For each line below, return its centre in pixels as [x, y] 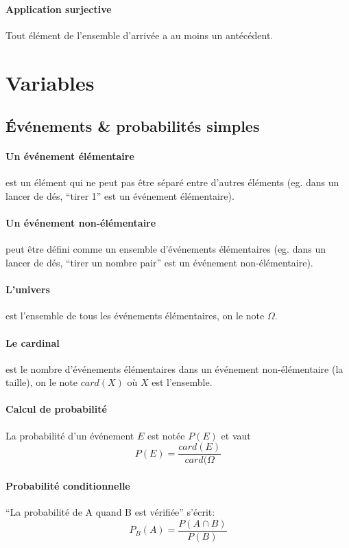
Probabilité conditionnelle [68, 485]
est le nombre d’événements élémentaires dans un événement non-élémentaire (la [174, 368]
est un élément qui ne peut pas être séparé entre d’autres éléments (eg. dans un [172, 182]
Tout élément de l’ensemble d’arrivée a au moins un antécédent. [140, 35]
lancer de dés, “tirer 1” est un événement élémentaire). [120, 195]
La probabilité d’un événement [70, 435]
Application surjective [59, 9]
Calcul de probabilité [56, 409]
